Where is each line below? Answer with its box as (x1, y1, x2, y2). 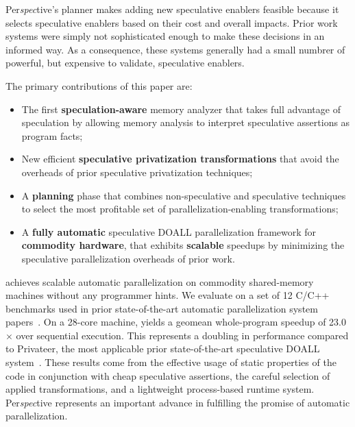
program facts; (21, 128, 83, 143)
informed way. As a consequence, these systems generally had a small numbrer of (5, 42, 345, 56)
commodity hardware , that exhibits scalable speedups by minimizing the (21, 238, 345, 252)
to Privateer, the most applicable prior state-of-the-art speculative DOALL (5, 341, 320, 356)
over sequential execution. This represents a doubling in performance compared (16, 328, 349, 342)
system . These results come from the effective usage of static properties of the (5, 355, 336, 369)
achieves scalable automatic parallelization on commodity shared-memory (5, 274, 314, 289)
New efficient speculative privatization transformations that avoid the (21, 151, 339, 166)
